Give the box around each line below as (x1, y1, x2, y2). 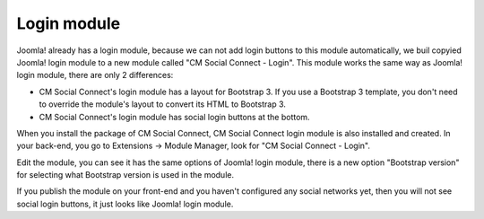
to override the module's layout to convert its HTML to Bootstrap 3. (39, 99, 287, 109)
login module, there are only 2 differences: (16, 70, 174, 81)
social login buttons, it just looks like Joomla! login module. (16, 198, 234, 209)
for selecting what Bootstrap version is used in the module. (16, 170, 235, 180)
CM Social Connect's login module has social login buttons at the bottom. (39, 111, 310, 122)
